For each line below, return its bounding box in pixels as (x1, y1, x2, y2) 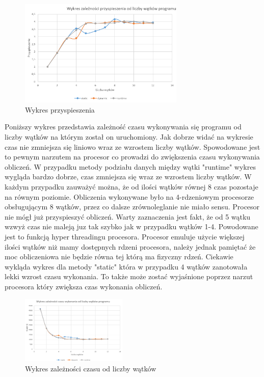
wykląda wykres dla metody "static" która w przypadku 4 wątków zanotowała (5, 261, 248, 272)
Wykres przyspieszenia (25, 104, 95, 115)
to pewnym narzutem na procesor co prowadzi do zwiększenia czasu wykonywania (5, 151, 260, 162)
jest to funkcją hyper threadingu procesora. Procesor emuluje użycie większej (5, 231, 245, 242)
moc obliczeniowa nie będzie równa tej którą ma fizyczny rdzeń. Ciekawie (5, 251, 233, 262)
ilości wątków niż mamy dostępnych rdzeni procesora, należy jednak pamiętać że (5, 241, 256, 252)
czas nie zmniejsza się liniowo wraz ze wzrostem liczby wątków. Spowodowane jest (5, 141, 260, 152)
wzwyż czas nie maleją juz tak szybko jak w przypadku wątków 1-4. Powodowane (5, 221, 258, 232)
